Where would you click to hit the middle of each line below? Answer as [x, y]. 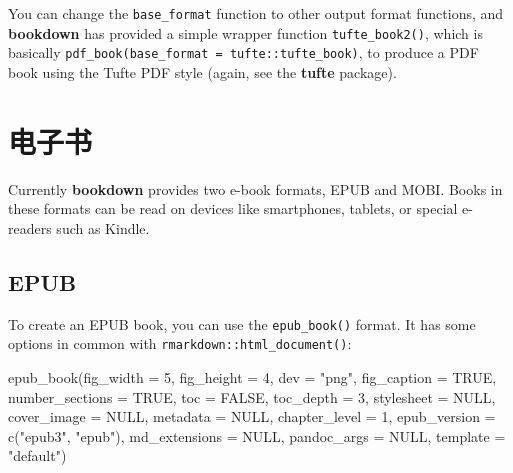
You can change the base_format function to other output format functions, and [256, 13]
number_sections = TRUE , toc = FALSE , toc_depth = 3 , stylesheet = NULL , [252, 396]
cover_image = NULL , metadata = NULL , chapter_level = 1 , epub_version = [252, 416]
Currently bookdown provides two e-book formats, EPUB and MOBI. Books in [255, 188]
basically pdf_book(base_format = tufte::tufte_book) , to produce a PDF [243, 52]
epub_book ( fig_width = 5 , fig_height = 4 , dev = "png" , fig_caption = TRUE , [252, 376]
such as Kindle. [103, 227]
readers [30, 227]
